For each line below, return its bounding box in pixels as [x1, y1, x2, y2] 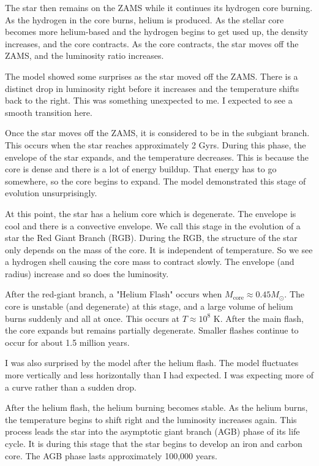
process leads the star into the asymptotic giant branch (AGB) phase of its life [5, 425, 300, 438]
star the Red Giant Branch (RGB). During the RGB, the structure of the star [5, 231, 298, 244]
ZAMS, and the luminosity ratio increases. [5, 49, 164, 62]
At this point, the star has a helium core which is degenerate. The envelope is [5, 207, 296, 220]
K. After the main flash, [213, 311, 304, 324]
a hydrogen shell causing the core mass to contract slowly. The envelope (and [5, 255, 295, 268]
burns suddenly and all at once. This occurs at [5, 311, 180, 324]
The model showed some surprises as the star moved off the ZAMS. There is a [5, 69, 298, 82]
